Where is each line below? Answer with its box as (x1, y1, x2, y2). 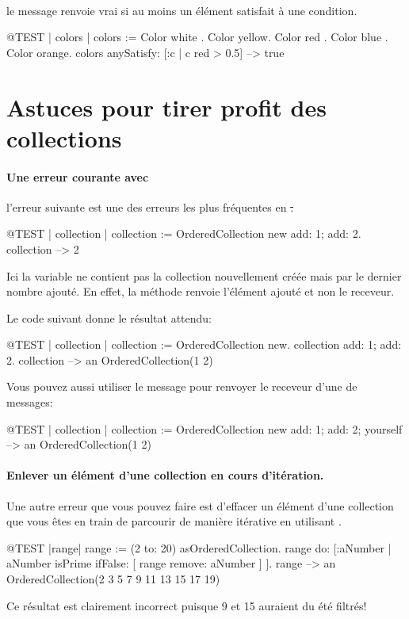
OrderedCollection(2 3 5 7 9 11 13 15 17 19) (6, 571, 220, 587)
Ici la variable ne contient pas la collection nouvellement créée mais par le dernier (6, 267, 402, 284)
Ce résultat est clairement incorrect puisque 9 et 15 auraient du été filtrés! (6, 597, 367, 613)
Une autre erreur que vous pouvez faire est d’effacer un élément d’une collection (6, 497, 394, 514)
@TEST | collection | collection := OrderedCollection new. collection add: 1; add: (6, 336, 402, 353)
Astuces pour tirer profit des (6, 90, 327, 123)
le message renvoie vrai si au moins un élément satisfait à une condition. (6, 2, 357, 18)
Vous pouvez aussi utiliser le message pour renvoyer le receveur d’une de (6, 378, 357, 395)
